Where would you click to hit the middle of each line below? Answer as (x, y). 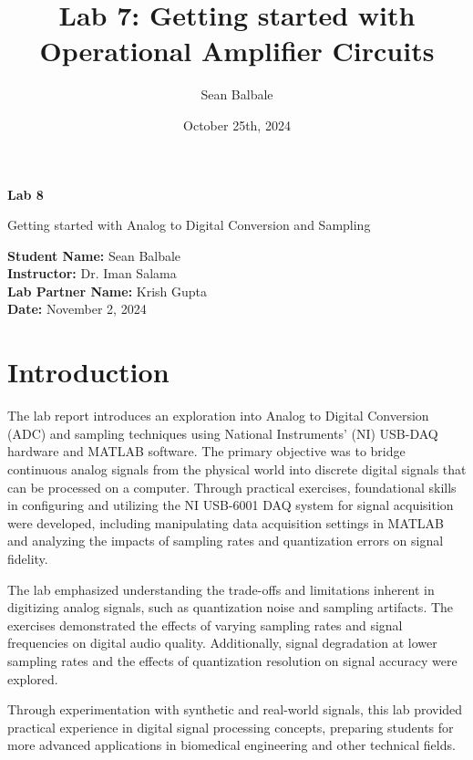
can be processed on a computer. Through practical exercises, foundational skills (232, 487)
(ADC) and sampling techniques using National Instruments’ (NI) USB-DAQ (223, 433)
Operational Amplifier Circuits (237, 51)
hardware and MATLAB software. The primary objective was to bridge (206, 451)
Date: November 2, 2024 (77, 309)
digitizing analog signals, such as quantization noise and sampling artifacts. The (231, 607)
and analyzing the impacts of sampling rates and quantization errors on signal (226, 541)
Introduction (88, 372)
